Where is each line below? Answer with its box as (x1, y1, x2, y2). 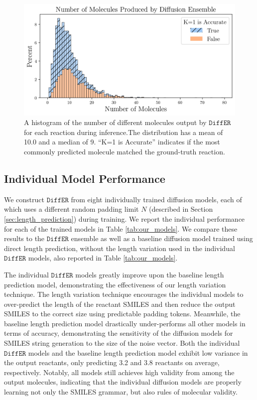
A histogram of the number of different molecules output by (24, 117, 207, 128)
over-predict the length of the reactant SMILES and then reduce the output (4, 298, 236, 309)
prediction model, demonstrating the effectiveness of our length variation (4, 279, 226, 289)
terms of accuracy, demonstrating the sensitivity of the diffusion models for (4, 328, 233, 338)
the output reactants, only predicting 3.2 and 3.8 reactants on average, (4, 357, 220, 368)
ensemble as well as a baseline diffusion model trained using (71, 233, 253, 244)
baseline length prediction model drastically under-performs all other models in (4, 318, 246, 328)
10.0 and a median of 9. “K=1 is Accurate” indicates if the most (24, 136, 220, 147)
